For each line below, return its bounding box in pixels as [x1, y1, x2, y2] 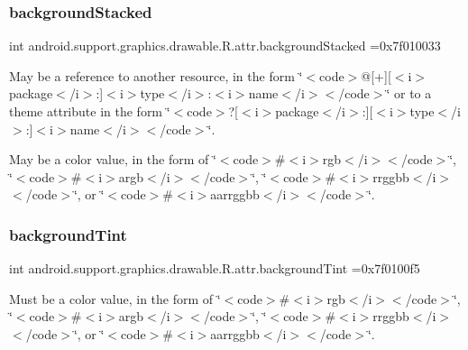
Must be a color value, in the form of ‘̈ [9, 289, 221, 308]
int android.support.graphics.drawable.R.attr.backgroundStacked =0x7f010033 [9, 36, 441, 55]
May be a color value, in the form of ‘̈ [9, 150, 216, 169]
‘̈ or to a [386, 84, 432, 103]
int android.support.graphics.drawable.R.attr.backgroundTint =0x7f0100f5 [9, 259, 420, 278]
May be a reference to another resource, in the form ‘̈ [9, 66, 303, 85]
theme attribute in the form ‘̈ [9, 102, 170, 120]
